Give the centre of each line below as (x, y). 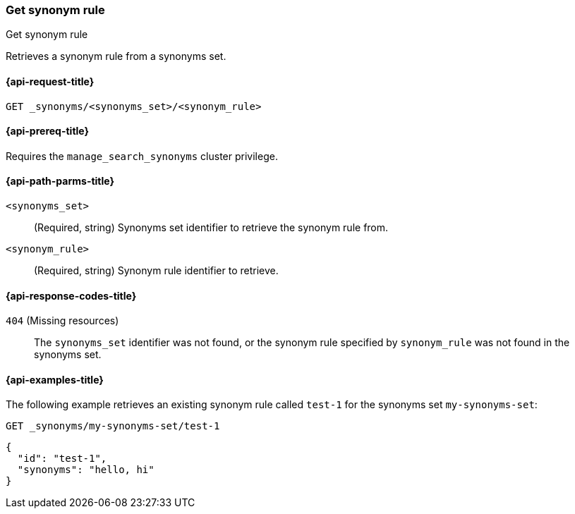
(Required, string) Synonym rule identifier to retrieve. (156, 271)
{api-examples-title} (55, 379)
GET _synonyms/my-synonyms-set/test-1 (113, 426)
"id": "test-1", (62, 459)
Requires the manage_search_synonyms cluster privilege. (142, 156)
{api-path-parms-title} (60, 181)
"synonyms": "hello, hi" (86, 470)
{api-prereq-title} (48, 131)
